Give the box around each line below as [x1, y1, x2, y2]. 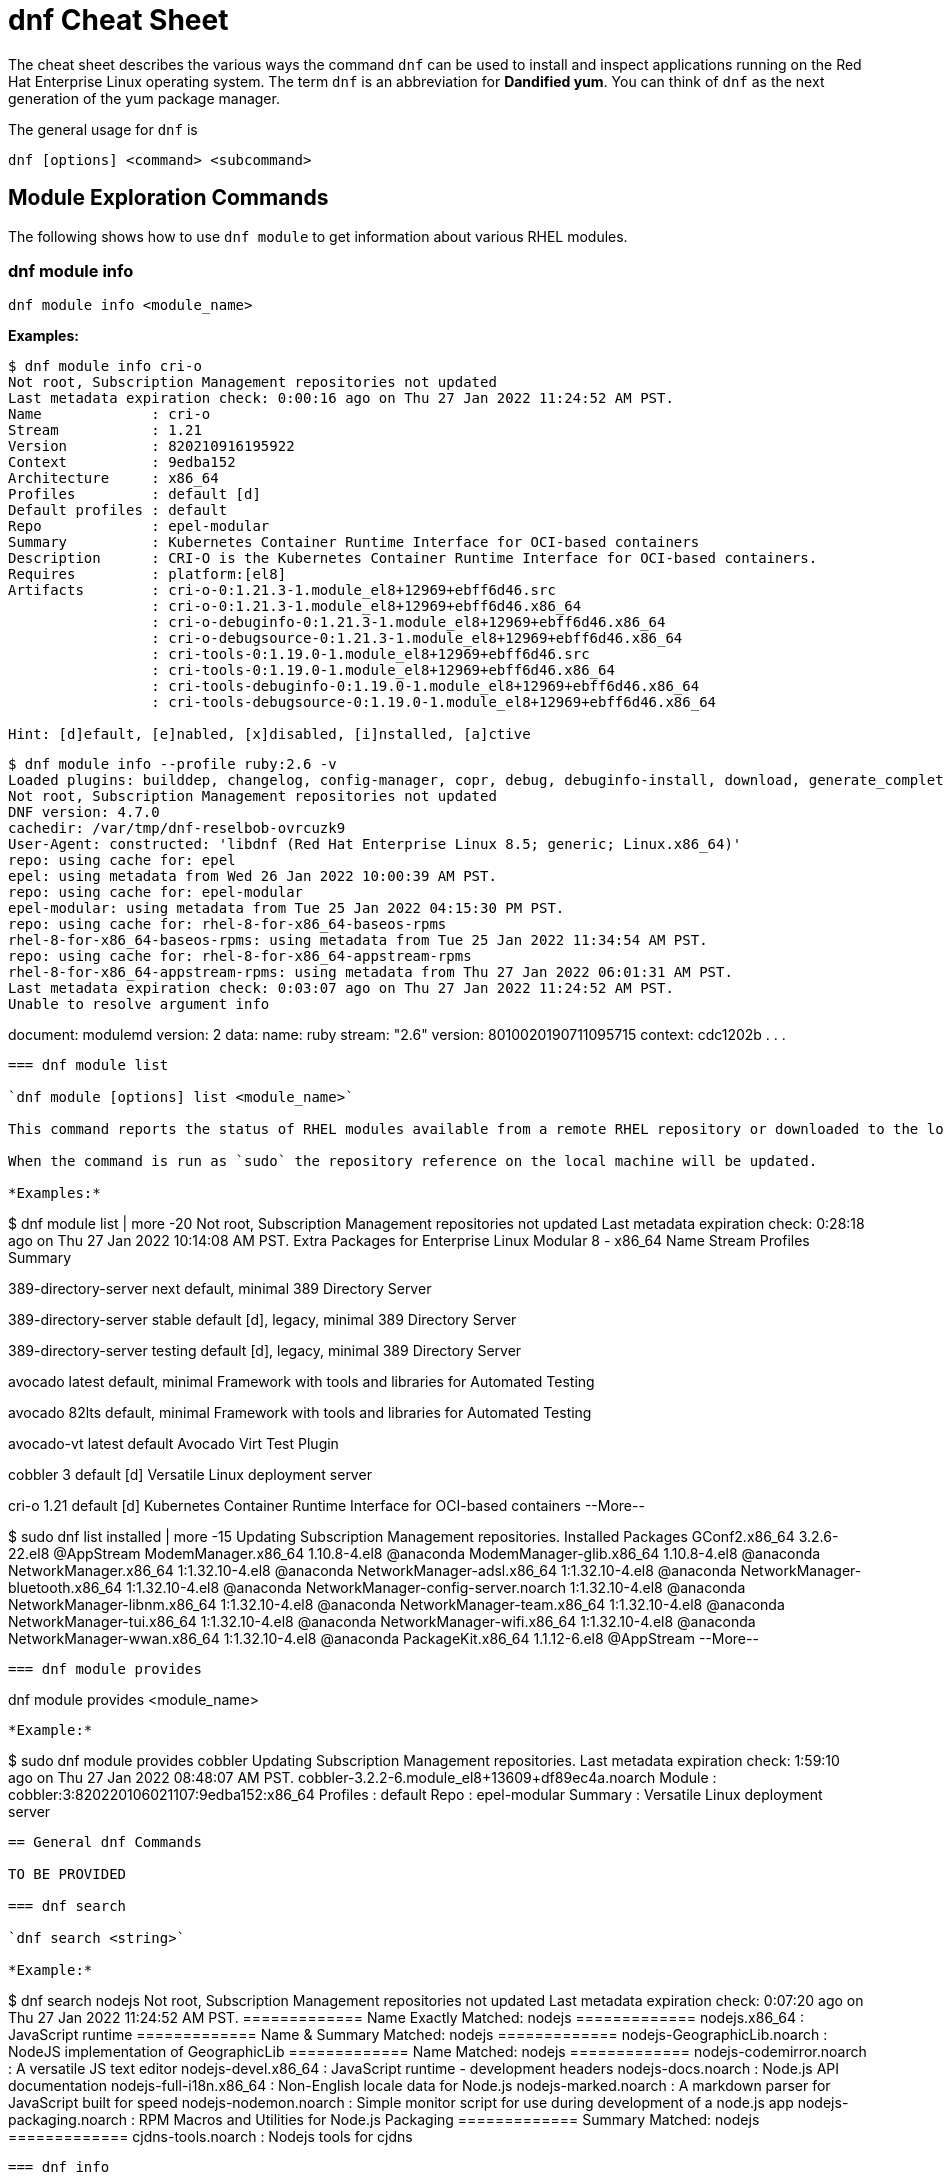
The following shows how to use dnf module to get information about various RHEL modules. [8, 227, 628, 245]
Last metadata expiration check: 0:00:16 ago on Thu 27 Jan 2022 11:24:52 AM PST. [8, 390, 674, 407]
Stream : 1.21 [8, 422, 202, 439]
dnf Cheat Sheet [8, 3, 229, 37]
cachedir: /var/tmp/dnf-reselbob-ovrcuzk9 [8, 820, 346, 837]
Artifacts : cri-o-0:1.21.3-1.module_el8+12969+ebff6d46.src [8, 582, 556, 599]
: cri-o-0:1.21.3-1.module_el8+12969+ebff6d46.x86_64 [151, 598, 582, 615]
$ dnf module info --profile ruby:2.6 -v [8, 756, 337, 773]
